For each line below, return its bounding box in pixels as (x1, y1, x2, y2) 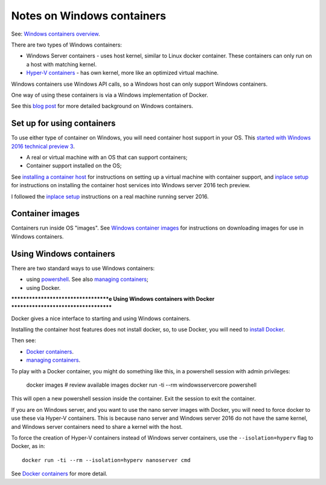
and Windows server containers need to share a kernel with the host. (11, 423, 183, 430)
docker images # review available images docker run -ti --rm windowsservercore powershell (26, 381, 257, 389)
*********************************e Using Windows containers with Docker (11, 295, 215, 302)
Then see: (11, 337, 36, 344)
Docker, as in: (11, 443, 45, 450)
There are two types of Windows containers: (11, 41, 122, 48)
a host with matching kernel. (26, 60, 97, 68)
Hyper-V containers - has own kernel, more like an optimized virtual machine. (26, 69, 219, 77)
